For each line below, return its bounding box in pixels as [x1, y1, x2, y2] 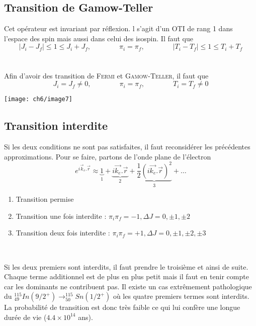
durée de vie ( [4, 311, 47, 322]
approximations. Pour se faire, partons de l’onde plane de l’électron [4, 151, 211, 161]
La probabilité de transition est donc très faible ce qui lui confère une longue [4, 302, 240, 312]
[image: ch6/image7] [4, 96, 73, 103]
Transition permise [16, 194, 74, 204]
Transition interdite [4, 118, 108, 133]
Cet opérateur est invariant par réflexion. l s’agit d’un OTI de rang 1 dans [4, 23, 233, 34]
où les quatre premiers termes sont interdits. [113, 291, 249, 301]
